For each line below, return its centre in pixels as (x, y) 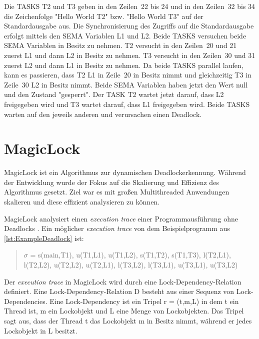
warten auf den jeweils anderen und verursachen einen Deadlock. (103, 114)
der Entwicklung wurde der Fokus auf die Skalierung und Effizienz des (111, 182)
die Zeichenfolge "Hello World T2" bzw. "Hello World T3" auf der (104, 16)
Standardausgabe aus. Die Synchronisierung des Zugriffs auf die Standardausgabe (129, 26)
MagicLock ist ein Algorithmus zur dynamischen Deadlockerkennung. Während (125, 172)
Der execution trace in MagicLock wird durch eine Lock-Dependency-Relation (123, 281)
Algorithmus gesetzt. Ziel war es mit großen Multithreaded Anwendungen (117, 192)
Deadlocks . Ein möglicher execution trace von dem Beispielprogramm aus (117, 228)
